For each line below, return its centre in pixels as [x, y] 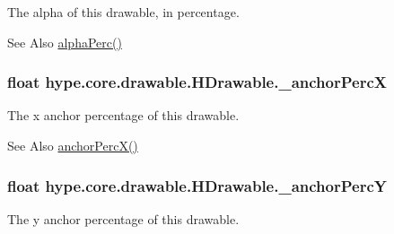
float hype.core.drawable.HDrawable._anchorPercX [197, 82]
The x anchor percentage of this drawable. [123, 115]
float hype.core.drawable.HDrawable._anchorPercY [197, 185]
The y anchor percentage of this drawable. [123, 218]
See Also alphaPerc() [65, 42]
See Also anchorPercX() [73, 145]
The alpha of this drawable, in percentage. [123, 12]
